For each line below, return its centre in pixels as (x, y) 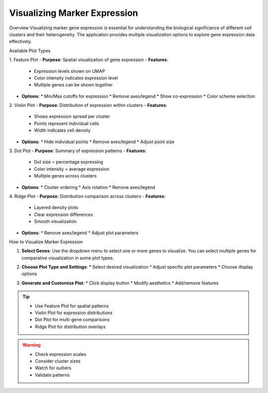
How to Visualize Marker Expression (46, 242)
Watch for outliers (53, 368)
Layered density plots (56, 208)
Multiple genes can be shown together (73, 85)
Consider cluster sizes (58, 361)
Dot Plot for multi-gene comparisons (72, 320)
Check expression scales (61, 354)
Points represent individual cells (67, 123)
